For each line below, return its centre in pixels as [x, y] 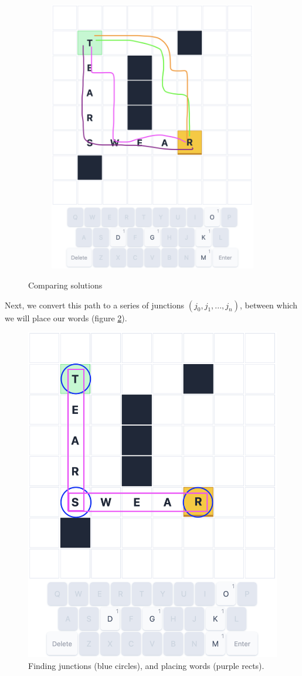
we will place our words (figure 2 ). [66, 317]
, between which [268, 305]
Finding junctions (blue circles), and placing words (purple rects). [146, 666]
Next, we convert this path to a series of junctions [95, 305]
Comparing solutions [65, 285]
